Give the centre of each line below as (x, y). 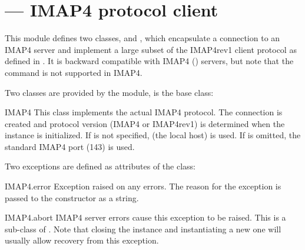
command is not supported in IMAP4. (74, 72)
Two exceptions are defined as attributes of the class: (100, 166)
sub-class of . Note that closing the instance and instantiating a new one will (143, 229)
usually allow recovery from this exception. (82, 240)
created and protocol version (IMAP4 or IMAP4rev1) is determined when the (145, 123)
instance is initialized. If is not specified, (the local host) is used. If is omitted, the (153, 135)
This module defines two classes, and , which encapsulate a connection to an (142, 38)
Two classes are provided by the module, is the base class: (109, 92)
